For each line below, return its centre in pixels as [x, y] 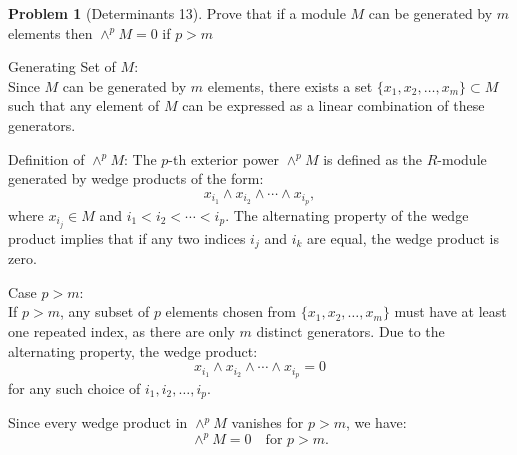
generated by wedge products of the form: [136, 178]
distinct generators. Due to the [350, 330]
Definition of [46, 158]
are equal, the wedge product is [403, 237]
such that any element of [84, 105]
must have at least [450, 311]
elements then [50, 32]
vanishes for [267, 422]
